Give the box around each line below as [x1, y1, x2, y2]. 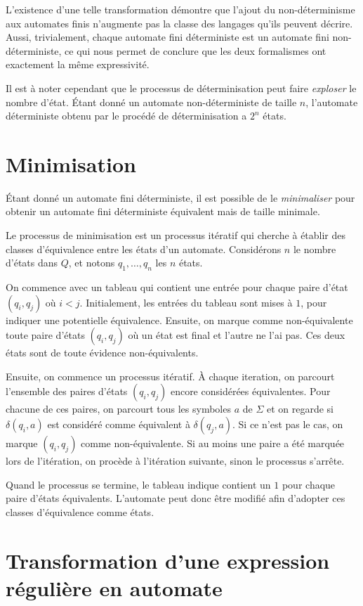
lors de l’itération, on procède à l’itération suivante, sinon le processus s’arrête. [6, 453, 345, 468]
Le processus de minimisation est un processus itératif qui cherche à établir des [6, 228, 346, 243]
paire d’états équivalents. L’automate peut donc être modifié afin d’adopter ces [6, 491, 345, 505]
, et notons [68, 255, 115, 270]
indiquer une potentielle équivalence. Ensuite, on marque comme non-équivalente [6, 312, 353, 327]
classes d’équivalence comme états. [6, 504, 154, 519]
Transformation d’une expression [6, 546, 330, 574]
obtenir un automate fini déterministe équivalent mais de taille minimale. [6, 204, 320, 219]
